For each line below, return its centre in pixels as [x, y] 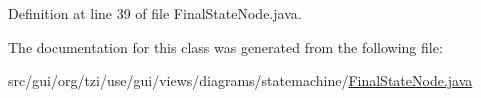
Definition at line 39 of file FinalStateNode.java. [155, 13]
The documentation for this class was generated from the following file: [225, 46]
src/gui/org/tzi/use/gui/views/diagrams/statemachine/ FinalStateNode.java [240, 80]
